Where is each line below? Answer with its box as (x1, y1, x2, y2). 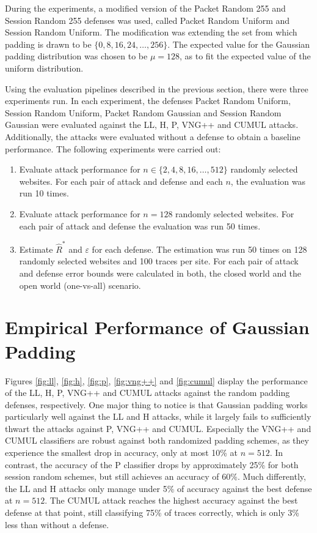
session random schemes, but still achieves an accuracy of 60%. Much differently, (5, 470, 306, 483)
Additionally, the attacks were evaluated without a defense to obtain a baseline (5, 130, 301, 143)
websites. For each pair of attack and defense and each (19, 174, 223, 187)
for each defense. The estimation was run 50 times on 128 (92, 242, 307, 255)
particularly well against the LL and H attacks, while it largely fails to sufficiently (5, 410, 312, 423)
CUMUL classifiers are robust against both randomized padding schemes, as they (5, 434, 309, 447)
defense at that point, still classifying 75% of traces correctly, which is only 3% (5, 506, 300, 519)
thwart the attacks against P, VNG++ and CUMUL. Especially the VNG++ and (5, 422, 312, 434)
